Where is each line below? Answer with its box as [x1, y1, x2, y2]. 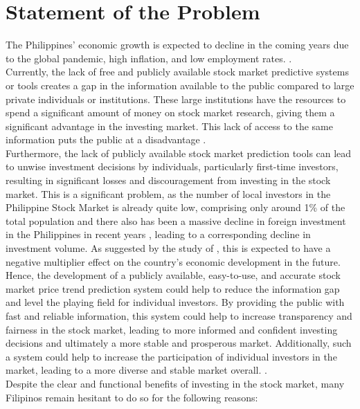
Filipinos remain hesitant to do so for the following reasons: [6, 390, 258, 404]
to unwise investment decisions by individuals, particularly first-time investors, [6, 159, 339, 174]
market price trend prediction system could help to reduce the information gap [6, 281, 340, 296]
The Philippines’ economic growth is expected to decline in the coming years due [6, 37, 349, 52]
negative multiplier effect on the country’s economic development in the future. [6, 254, 341, 269]
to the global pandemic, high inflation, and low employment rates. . [6, 51, 292, 65]
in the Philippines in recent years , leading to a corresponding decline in [6, 227, 311, 242]
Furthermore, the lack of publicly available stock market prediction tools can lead [6, 145, 352, 160]
